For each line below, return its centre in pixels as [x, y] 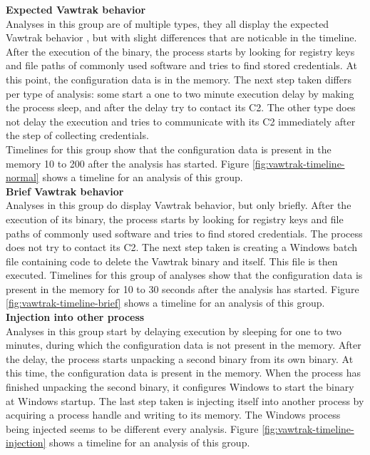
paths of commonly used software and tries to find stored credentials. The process [184, 233]
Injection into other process [75, 317]
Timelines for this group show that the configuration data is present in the [169, 149]
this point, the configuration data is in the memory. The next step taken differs [179, 79]
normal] [22, 177]
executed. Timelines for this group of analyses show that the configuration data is [184, 275]
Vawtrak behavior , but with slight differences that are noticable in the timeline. [181, 37]
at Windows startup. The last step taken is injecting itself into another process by [185, 400]
